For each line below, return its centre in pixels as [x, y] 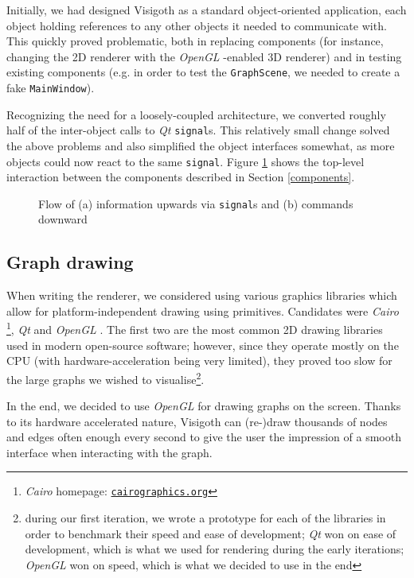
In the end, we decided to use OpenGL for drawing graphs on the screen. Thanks [204, 406]
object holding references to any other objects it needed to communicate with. [197, 25]
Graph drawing [70, 262]
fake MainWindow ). [51, 88]
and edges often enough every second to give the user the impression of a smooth [204, 437]
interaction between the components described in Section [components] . [181, 177]
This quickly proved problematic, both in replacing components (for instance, [195, 41]
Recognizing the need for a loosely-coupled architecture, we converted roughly [196, 114]
